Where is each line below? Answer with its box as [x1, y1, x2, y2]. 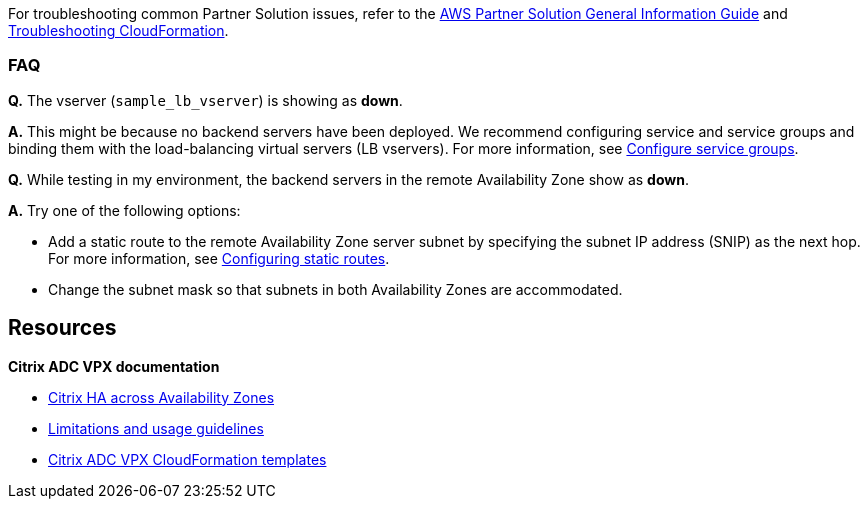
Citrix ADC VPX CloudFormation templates [48, 450, 327, 468]
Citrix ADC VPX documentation [8, 357, 220, 375]
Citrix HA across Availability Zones [48, 388, 275, 406]
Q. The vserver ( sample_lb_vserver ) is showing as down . [8, 91, 403, 109]
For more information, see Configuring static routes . [48, 249, 390, 267]
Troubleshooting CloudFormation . [8, 22, 229, 39]
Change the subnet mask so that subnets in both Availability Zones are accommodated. [48, 280, 623, 298]
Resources [8, 315, 117, 341]
